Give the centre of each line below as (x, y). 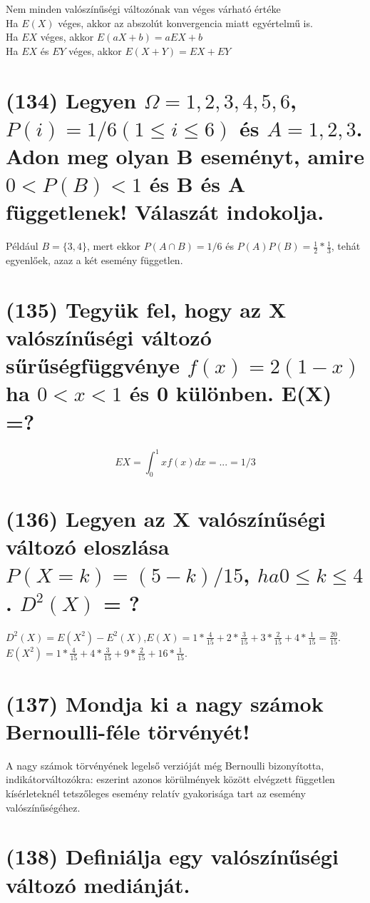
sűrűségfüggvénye (93, 365)
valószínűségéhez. (43, 807)
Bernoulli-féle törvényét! (128, 731)
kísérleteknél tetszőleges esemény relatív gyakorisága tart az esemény (156, 793)
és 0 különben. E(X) (231, 393)
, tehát (346, 246)
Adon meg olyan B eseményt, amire (185, 155)
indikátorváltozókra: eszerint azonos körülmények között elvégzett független (170, 779)
